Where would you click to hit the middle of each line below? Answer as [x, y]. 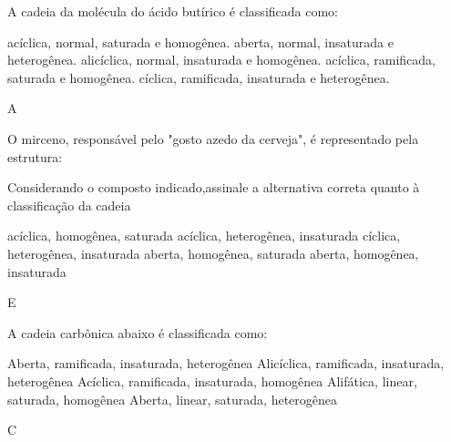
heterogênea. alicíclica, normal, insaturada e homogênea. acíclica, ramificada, [222, 60]
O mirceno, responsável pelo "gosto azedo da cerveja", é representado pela [213, 138]
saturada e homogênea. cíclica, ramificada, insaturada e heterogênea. [199, 77]
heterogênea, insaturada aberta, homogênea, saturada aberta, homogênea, [213, 253]
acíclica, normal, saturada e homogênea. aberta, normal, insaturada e [200, 41]
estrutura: [35, 156]
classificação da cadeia [69, 205]
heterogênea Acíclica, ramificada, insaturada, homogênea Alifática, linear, [212, 380]
